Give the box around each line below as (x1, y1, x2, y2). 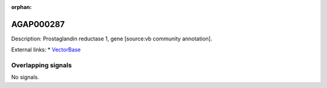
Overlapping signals (11, 61, 72, 69)
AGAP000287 (11, 19, 65, 30)
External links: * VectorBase (11, 46, 81, 54)
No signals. (11, 74, 39, 81)
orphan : (11, 4, 32, 10)
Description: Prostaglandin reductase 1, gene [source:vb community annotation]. (11, 35, 213, 42)
